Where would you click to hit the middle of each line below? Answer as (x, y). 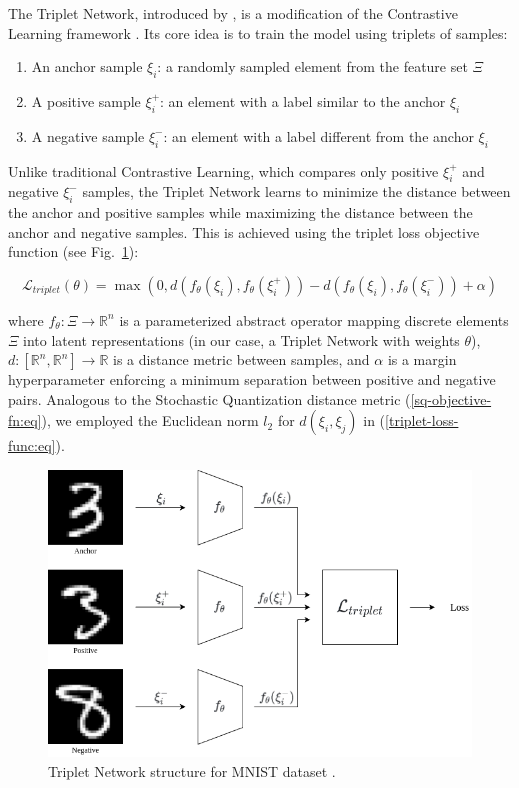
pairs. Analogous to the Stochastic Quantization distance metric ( (209, 398)
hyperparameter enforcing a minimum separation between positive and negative (252, 379)
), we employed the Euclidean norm (150, 420)
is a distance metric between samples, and (241, 359)
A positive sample (86, 100)
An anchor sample (87, 66)
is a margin (422, 359)
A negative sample (88, 135)
